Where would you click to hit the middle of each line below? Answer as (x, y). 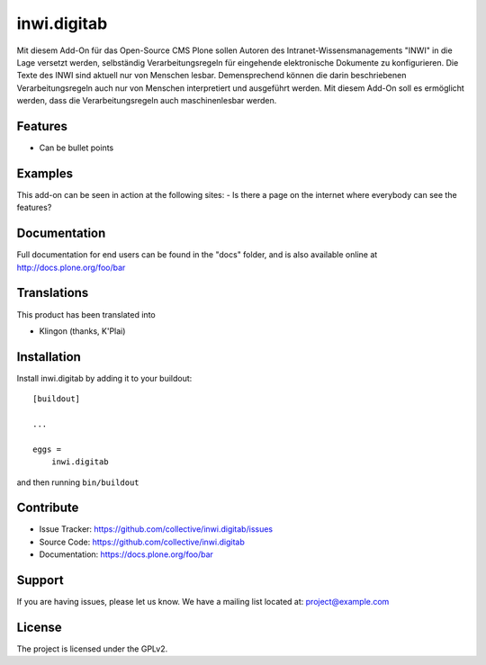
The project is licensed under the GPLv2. (92, 649)
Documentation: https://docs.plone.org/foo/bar (126, 554)
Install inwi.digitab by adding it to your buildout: (104, 378)
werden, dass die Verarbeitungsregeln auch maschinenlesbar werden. (147, 101)
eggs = (47, 449)
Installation (49, 357)
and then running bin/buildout (78, 482)
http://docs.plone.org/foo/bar (71, 267)
